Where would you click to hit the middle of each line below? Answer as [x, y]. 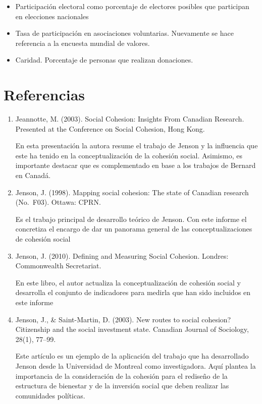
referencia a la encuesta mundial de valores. [83, 43]
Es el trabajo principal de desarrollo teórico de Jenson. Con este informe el [131, 219]
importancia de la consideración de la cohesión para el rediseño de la [121, 376]
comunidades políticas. [50, 395]
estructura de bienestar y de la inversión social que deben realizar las [122, 386]
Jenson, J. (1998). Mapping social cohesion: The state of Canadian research [132, 192]
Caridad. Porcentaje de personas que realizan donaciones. [104, 60]
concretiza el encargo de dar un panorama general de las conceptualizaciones [134, 229]
